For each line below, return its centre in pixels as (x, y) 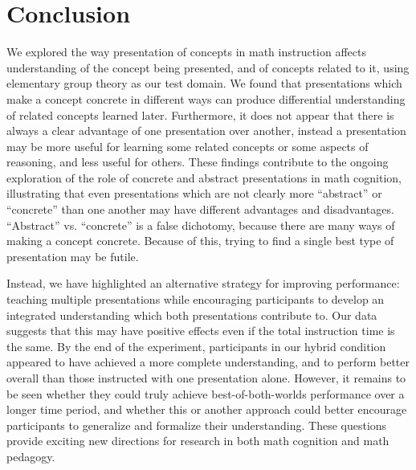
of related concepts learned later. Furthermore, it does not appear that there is (200, 114)
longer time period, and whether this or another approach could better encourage (207, 409)
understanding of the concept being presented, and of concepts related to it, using (208, 67)
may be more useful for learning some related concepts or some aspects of (188, 146)
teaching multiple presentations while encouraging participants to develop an (196, 299)
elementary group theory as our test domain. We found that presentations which (204, 83)
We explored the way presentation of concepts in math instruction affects (187, 52)
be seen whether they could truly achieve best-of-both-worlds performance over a (206, 393)
